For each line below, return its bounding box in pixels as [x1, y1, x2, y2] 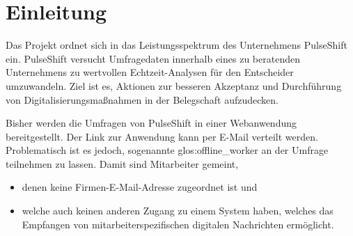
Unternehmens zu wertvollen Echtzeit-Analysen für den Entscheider [6, 65, 294, 79]
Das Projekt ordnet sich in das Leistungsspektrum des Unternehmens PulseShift [6, 38, 347, 52]
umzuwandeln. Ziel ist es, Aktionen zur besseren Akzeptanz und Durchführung [6, 78, 342, 93]
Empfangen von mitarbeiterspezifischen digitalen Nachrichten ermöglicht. [22, 217, 334, 231]
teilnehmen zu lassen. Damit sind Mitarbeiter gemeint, [6, 156, 239, 171]
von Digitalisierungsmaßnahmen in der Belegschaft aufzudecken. [6, 92, 279, 107]
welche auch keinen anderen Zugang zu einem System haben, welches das [22, 203, 334, 218]
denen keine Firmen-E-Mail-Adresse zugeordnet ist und [22, 180, 258, 194]
